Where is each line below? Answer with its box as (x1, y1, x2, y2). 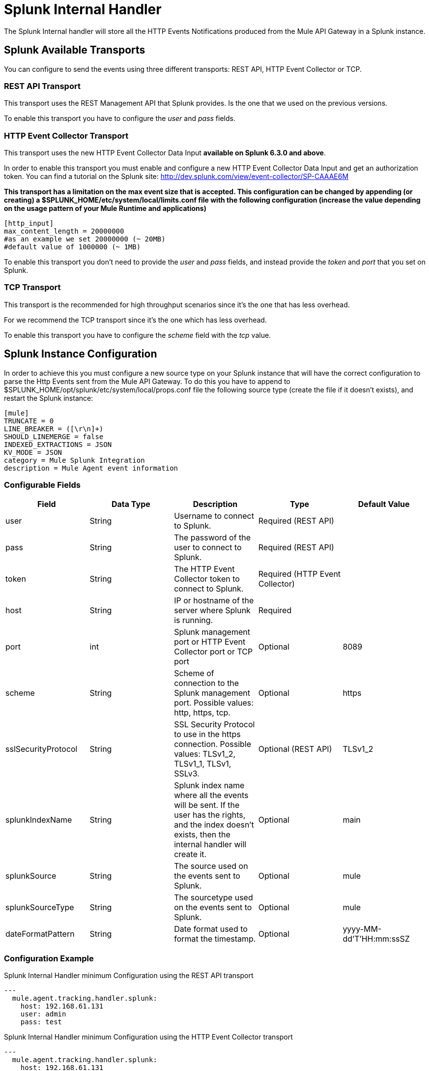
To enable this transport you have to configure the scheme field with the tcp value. (4, 330, 271, 339)
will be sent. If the (174, 800, 240, 810)
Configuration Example (4, 953, 94, 963)
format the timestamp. (174, 934, 256, 944)
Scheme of (174, 668, 214, 679)
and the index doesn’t (174, 820, 254, 830)
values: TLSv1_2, (174, 749, 236, 759)
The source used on (174, 861, 248, 871)
